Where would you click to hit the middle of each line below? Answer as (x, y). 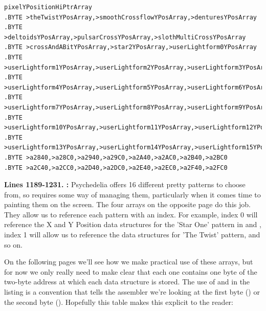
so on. (13, 244)
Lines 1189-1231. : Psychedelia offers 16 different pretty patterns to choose (125, 184)
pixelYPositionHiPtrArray (48, 7)
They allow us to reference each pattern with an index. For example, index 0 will (131, 214)
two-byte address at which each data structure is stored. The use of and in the (127, 282)
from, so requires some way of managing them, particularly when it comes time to (132, 194)
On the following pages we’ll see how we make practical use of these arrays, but (129, 262)
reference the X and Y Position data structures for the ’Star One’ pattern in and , (133, 224)
